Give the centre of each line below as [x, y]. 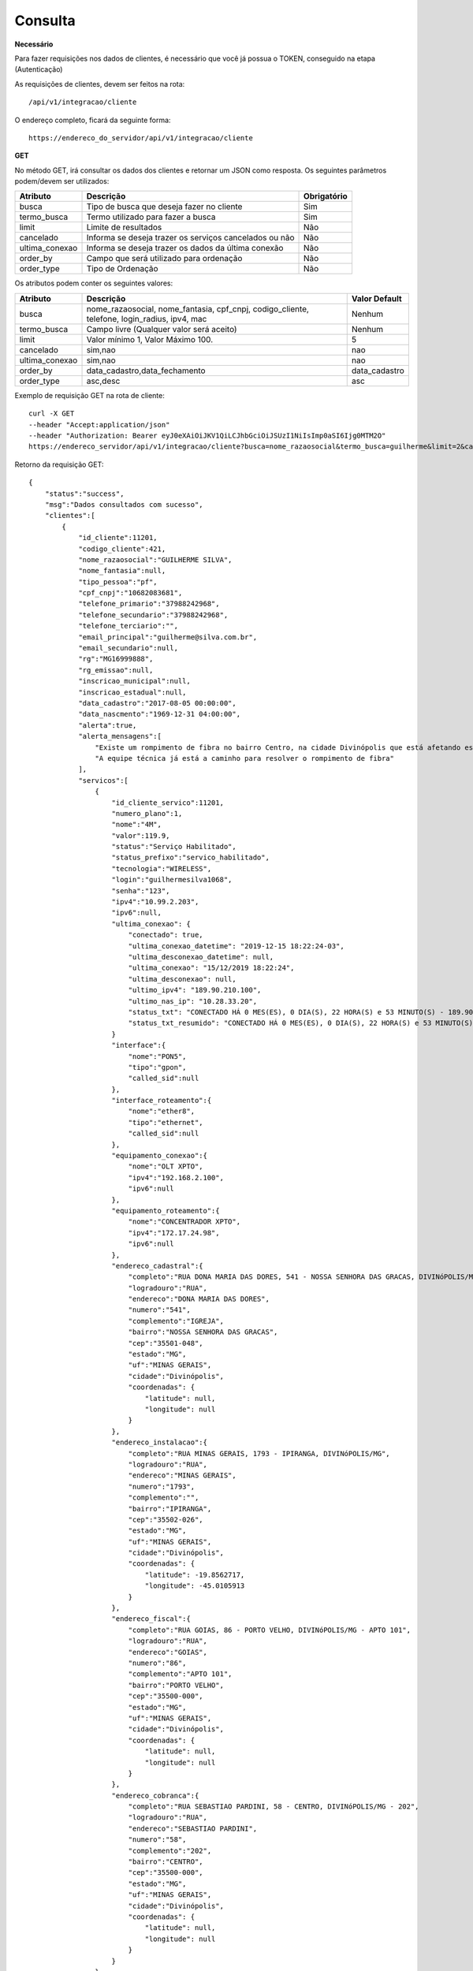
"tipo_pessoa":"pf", [118, 582]
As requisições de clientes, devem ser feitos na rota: [100, 84]
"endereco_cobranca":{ [155, 1795]
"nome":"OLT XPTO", [166, 1166]
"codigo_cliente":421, [122, 549]
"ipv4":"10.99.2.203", [155, 902]
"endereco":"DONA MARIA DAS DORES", [199, 1299]
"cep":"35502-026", [166, 1519]
